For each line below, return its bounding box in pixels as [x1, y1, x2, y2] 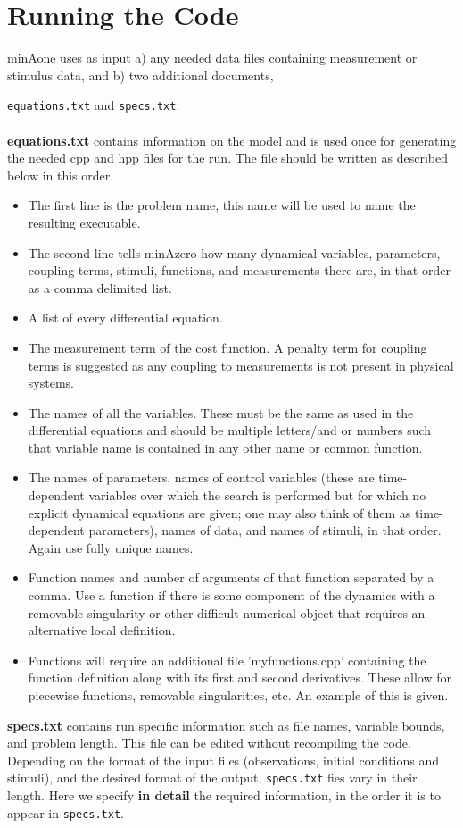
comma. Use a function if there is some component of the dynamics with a [28, 586, 435, 605]
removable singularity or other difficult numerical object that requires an [28, 603, 426, 622]
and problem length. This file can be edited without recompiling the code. [7, 733, 411, 752]
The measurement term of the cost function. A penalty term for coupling [28, 338, 427, 356]
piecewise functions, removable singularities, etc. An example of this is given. [28, 686, 449, 704]
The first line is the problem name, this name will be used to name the [28, 196, 416, 214]
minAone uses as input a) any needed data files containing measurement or [7, 48, 418, 67]
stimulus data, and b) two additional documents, [7, 65, 274, 84]
